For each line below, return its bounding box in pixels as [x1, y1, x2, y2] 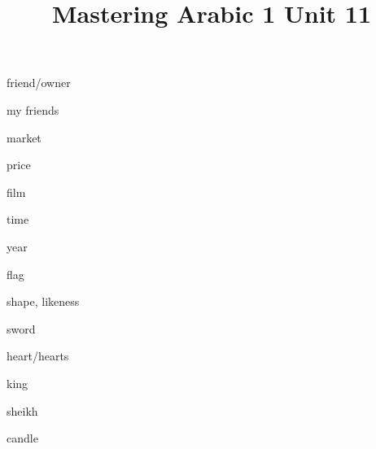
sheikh [7, 402, 38, 419]
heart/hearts [7, 347, 69, 364]
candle [7, 429, 38, 447]
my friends [7, 101, 59, 118]
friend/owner [7, 74, 71, 91]
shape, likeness [7, 293, 80, 310]
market [7, 129, 42, 146]
